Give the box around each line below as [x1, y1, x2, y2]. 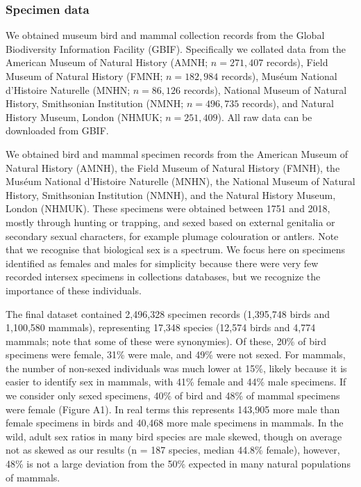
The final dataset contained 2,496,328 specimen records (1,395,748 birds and [6, 306, 330, 321]
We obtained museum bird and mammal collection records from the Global [6, 28, 325, 42]
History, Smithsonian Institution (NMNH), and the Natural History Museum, [6, 187, 336, 202]
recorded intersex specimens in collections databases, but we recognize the [6, 269, 321, 284]
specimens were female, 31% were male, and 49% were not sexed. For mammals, [6, 347, 346, 362]
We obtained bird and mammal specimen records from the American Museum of [6, 146, 349, 161]
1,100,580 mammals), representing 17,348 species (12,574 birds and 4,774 [6, 320, 316, 335]
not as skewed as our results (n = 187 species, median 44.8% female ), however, [6, 442, 340, 457]
